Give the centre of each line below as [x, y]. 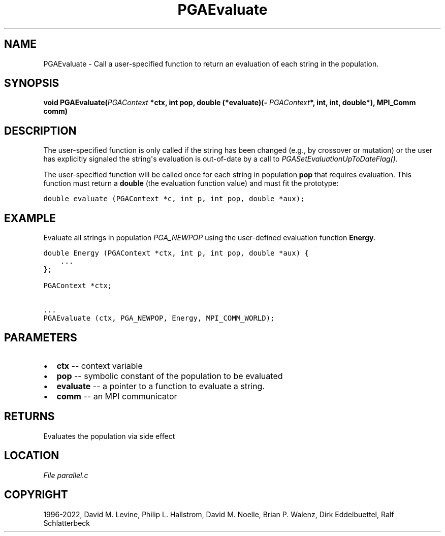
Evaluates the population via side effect [109, 436]
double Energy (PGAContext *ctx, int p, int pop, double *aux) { [176, 253]
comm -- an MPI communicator [117, 396]
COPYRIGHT [36, 495]
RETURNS [29, 417]
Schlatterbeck [67, 523]
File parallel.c [66, 475]
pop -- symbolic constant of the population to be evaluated [170, 376]
